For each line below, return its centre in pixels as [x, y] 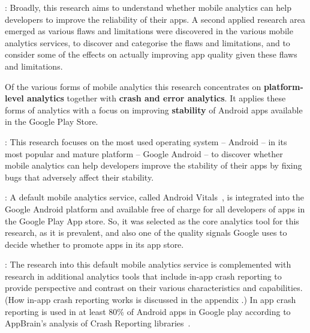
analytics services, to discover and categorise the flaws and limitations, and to [148, 42]
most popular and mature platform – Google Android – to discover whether [144, 153]
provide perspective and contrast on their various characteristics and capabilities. [154, 288]
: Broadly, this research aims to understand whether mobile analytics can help [148, 7]
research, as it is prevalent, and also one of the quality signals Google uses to [146, 232]
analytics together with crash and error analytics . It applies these [156, 98]
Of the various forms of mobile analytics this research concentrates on [133, 86]
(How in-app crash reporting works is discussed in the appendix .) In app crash [151, 300]
